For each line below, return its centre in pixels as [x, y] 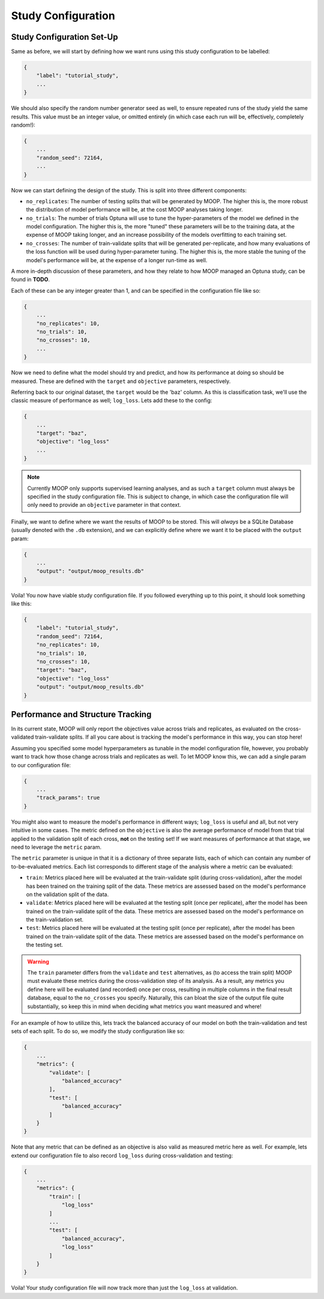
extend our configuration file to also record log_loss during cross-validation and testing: [122, 1155]
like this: [21, 604]
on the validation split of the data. [67, 894]
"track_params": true [68, 798]
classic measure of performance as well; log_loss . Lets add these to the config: [112, 400]
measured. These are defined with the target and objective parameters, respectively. [121, 381]
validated [22, 737]
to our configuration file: [41, 765]
